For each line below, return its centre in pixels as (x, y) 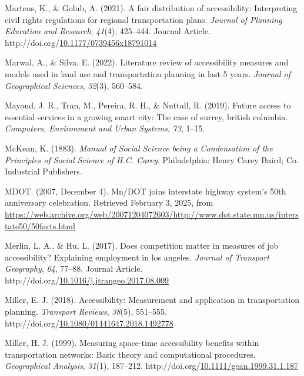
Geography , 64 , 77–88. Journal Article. (74, 268)
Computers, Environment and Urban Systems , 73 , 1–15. (105, 128)
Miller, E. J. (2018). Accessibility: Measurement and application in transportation (152, 300)
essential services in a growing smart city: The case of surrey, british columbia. (146, 116)
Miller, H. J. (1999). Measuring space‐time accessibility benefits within (132, 343)
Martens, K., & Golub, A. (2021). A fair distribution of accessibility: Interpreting (151, 8)
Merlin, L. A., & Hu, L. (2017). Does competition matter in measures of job (142, 245)
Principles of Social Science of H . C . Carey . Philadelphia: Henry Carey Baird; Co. (152, 159)
